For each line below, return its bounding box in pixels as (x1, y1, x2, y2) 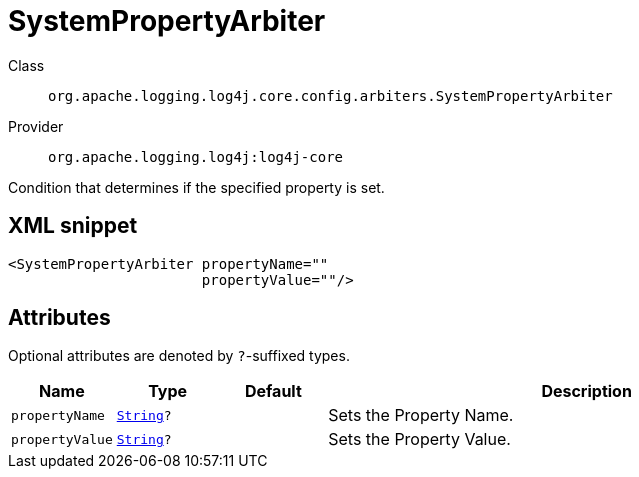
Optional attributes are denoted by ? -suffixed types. (8, 347, 350, 365)
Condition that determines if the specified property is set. (8, 178, 385, 196)
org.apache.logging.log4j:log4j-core (48, 148, 344, 165)
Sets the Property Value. (328, 429, 511, 450)
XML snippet (8, 213, 138, 239)
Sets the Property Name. (328, 405, 514, 426)
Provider (8, 117, 64, 135)
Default (244, 381, 302, 402)
